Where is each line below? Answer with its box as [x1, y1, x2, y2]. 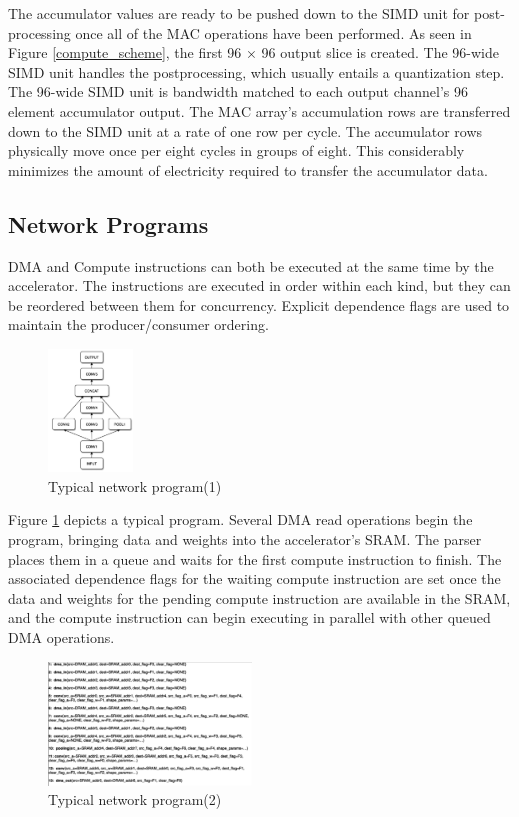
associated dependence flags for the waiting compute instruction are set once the [8, 568, 501, 589]
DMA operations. [8, 626, 115, 647]
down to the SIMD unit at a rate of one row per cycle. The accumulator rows [8, 120, 483, 141]
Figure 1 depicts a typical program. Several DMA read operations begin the [8, 509, 473, 530]
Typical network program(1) [48, 475, 222, 496]
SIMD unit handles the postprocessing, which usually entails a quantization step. [8, 61, 505, 82]
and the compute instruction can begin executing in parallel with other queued [8, 607, 491, 628]
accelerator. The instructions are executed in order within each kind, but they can [8, 275, 511, 296]
